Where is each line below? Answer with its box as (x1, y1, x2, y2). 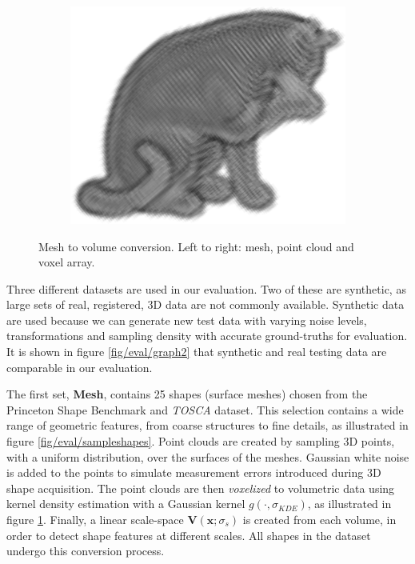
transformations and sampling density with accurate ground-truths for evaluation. (6, 327, 408, 344)
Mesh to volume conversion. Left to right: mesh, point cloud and (38, 238, 354, 254)
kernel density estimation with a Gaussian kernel (6, 495, 245, 512)
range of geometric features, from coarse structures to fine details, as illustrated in (6, 417, 409, 434)
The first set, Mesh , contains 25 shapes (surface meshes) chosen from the (6, 386, 368, 402)
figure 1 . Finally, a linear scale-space (6, 511, 184, 528)
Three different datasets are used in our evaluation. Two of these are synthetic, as (6, 280, 406, 297)
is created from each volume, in (242, 511, 397, 528)
